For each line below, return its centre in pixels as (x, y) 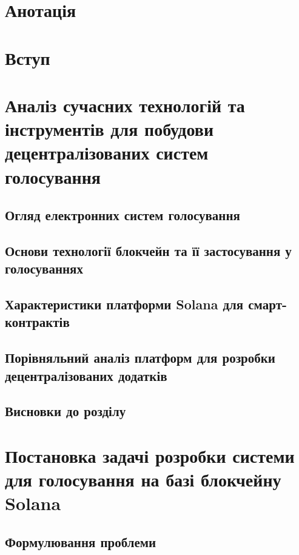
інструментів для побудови (109, 129)
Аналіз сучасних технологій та (125, 105)
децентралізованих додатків (86, 375)
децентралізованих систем (107, 153)
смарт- (268, 304)
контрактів (37, 322)
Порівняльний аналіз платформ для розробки (140, 358)
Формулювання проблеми (81, 541)
